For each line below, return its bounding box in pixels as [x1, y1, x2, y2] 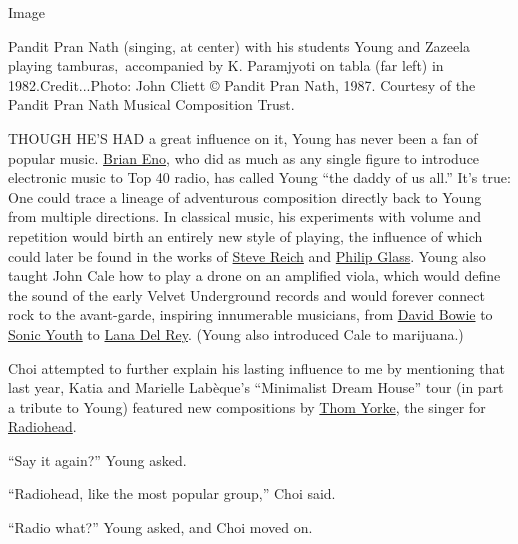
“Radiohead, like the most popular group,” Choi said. [8, 483, 336, 504]
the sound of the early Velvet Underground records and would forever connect [8, 284, 485, 305]
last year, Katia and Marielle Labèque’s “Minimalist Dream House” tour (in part [8, 377, 504, 398]
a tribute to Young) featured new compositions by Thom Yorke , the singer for [8, 396, 486, 417]
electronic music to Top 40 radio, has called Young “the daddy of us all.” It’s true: [8, 167, 511, 188]
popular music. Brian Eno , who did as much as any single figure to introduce [8, 147, 480, 168]
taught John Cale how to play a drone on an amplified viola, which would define [8, 265, 501, 286]
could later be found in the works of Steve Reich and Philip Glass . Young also [8, 245, 486, 266]
